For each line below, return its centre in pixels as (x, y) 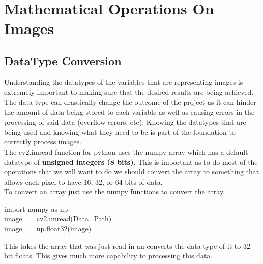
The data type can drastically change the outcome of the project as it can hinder (130, 101)
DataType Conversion (63, 60)
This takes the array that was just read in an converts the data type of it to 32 (127, 245)
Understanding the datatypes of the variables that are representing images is (124, 82)
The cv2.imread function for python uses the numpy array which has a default (126, 151)
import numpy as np (36, 208)
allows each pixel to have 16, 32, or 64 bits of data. (83, 181)
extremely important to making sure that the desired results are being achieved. (129, 92)
